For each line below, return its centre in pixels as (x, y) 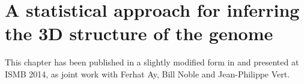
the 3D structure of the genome (139, 33)
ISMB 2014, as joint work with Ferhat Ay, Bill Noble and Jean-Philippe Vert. (147, 73)
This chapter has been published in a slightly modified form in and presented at (152, 62)
